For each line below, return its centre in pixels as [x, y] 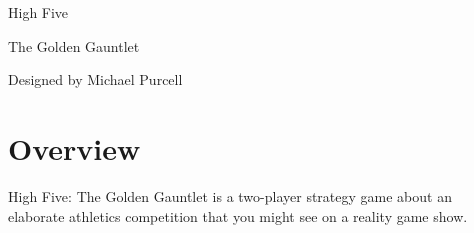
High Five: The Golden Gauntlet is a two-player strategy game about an [230, 195]
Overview [74, 147]
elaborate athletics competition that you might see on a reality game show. [238, 215]
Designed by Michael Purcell [95, 79]
